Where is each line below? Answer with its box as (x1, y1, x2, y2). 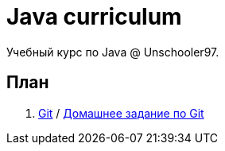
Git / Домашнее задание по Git (38, 106, 204, 120)
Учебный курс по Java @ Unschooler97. (6, 45, 219, 59)
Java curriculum (6, 3, 182, 30)
